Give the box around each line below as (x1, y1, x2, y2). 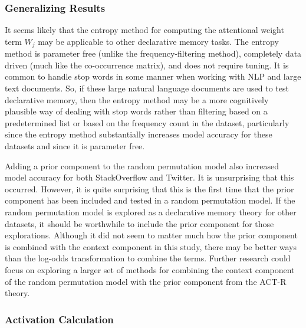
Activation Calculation (5, 311, 114, 326)
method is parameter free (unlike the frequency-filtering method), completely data (5, 47, 302, 60)
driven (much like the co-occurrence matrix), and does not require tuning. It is (5, 58, 289, 71)
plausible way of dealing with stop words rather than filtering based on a (5, 105, 268, 117)
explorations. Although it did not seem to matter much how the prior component (5, 229, 298, 241)
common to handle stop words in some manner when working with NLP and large (5, 70, 301, 83)
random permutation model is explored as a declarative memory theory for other (5, 205, 297, 218)
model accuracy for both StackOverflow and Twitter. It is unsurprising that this (5, 171, 294, 183)
